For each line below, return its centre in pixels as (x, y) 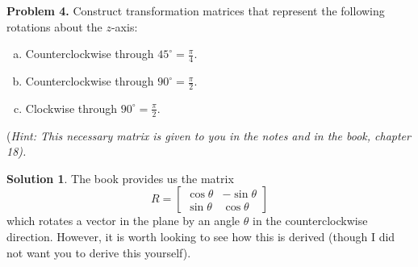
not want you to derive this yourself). (99, 252)
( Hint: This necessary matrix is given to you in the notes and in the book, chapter (209, 135)
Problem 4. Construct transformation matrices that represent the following (196, 10)
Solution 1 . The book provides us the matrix (120, 178)
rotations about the (54, 26)
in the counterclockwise (310, 221)
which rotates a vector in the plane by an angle (123, 221)
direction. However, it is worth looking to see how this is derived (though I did (201, 237)
